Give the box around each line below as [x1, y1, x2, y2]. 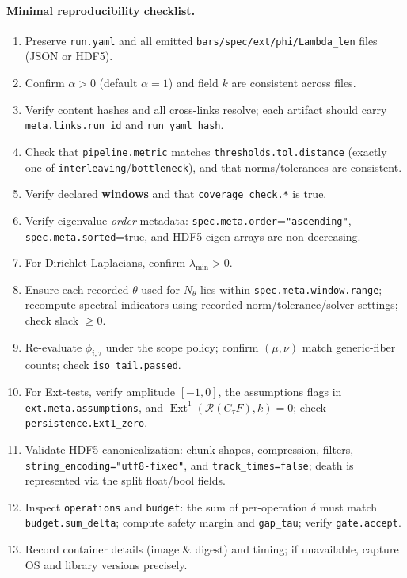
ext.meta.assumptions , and [25, 398, 164, 415]
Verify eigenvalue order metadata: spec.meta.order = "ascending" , [25, 211, 352, 228]
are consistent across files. [231, 74, 356, 91]
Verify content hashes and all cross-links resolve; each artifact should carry [25, 101, 387, 117]
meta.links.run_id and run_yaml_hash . [25, 116, 224, 133]
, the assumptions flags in [218, 383, 342, 400]
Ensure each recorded [25, 280, 129, 297]
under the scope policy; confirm [105, 338, 259, 355]
